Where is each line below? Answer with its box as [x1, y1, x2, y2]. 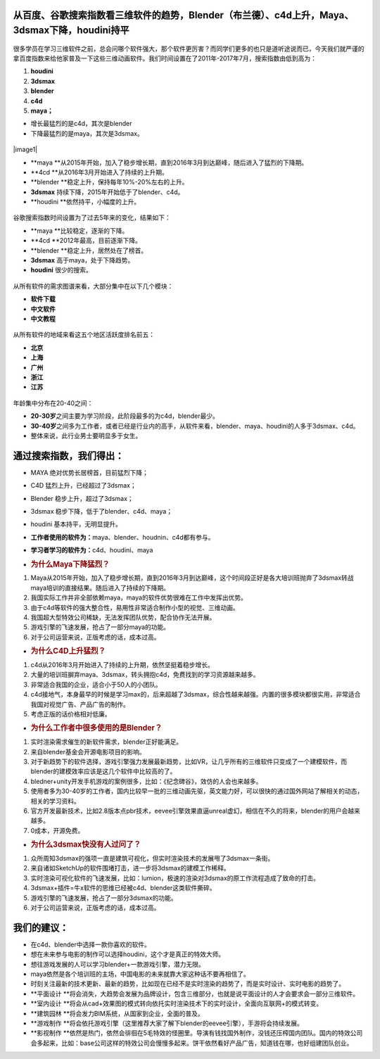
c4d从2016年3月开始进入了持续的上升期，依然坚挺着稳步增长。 [30, 661, 215, 669]
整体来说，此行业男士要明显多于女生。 [30, 431, 142, 440]
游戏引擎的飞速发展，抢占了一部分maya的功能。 [30, 623, 170, 631]
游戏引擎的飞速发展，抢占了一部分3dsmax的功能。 [30, 894, 177, 902]
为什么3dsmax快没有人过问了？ [30, 839, 141, 849]
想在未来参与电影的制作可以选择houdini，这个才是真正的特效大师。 [30, 950, 225, 958]
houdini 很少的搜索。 [30, 266, 93, 274]
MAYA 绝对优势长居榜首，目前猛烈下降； [30, 468, 149, 476]
